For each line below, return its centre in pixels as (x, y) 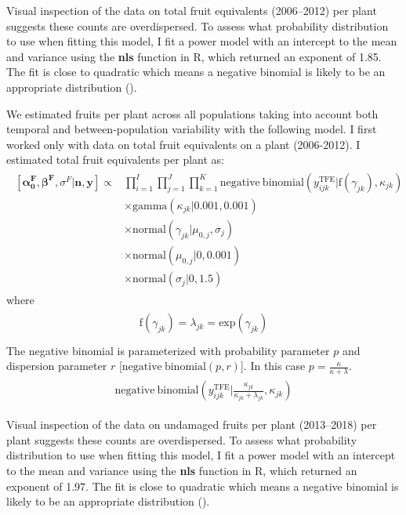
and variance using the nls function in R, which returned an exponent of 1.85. (194, 56)
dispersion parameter (57, 366)
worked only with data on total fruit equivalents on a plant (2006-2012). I (183, 144)
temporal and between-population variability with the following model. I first (192, 129)
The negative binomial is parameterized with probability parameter (168, 350)
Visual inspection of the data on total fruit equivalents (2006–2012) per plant (192, 10)
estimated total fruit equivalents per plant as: (115, 160)
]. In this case (273, 366)
